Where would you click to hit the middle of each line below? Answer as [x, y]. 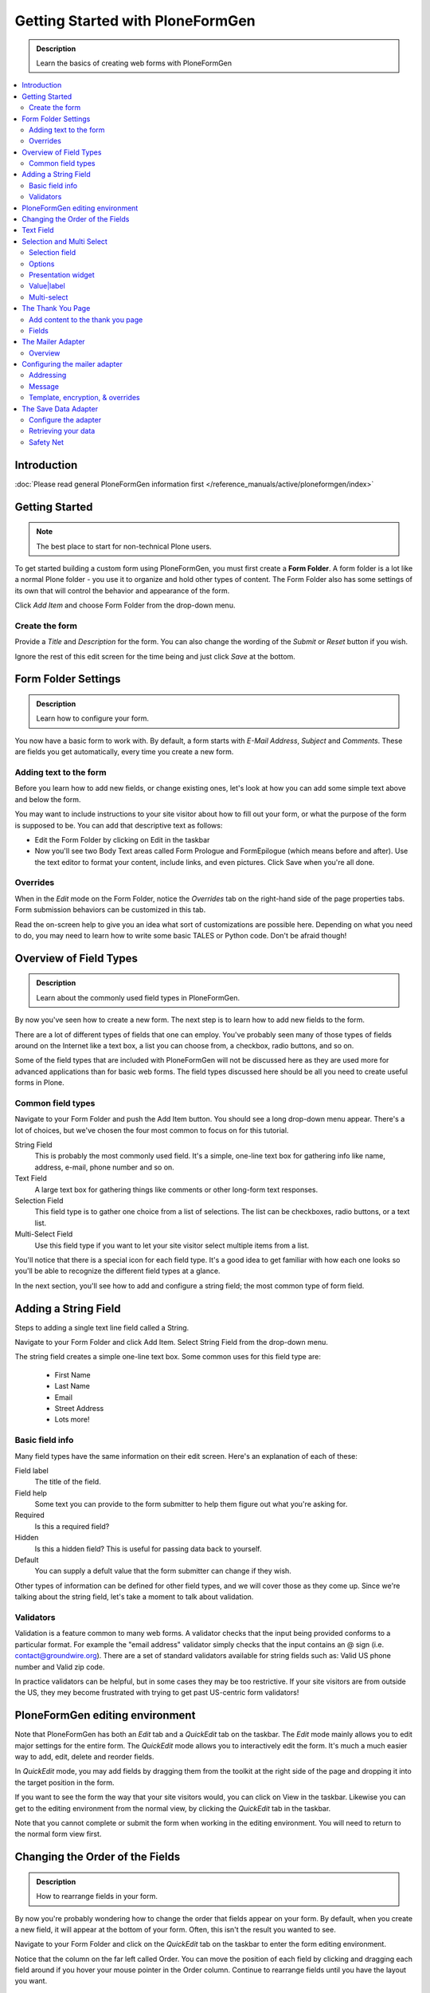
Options [42, 264]
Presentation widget [62, 274]
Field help [31, 1493]
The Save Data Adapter [60, 409]
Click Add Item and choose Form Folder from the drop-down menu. [125, 605]
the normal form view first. [58, 1834]
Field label [32, 1470]
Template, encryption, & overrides [84, 398]
